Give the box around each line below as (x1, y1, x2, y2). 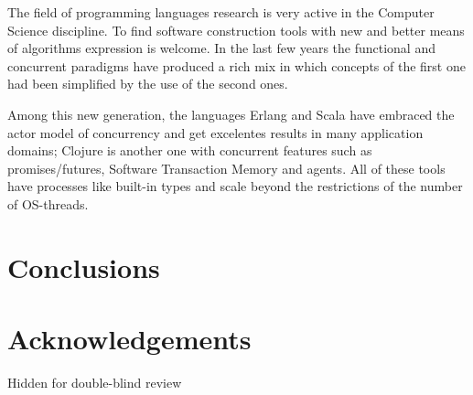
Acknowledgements (7, 320, 252, 358)
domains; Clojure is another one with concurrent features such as (7, 141, 372, 160)
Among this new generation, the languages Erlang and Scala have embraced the (7, 104, 455, 123)
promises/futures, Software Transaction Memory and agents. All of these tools (7, 158, 446, 177)
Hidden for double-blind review (7, 373, 182, 392)
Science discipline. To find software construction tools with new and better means (7, 20, 465, 39)
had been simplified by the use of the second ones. (7, 74, 288, 93)
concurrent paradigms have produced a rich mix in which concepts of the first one (7, 56, 466, 75)
